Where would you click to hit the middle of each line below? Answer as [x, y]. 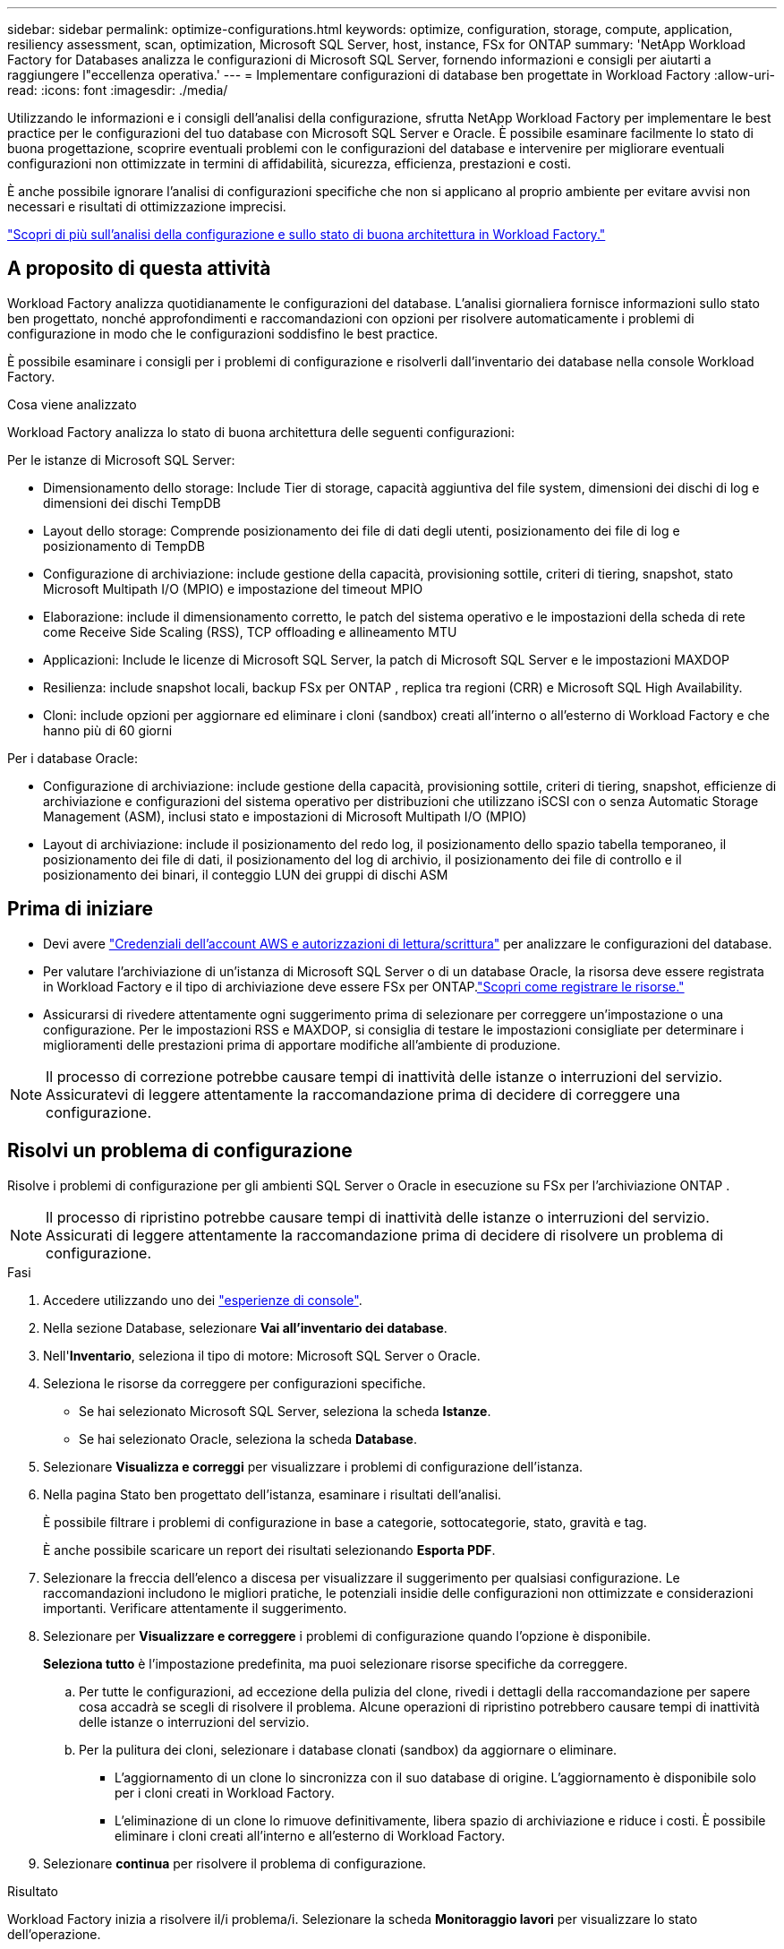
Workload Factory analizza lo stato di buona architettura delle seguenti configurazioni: [261, 432]
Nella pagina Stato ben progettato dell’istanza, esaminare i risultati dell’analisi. [273, 1494]
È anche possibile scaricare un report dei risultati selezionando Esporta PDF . [269, 1550]
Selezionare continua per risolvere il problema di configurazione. [235, 1863]
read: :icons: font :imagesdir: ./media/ [118, 90]
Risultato [33, 1891]
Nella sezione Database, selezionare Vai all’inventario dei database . [245, 1327]
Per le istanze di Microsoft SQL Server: [121, 459]
